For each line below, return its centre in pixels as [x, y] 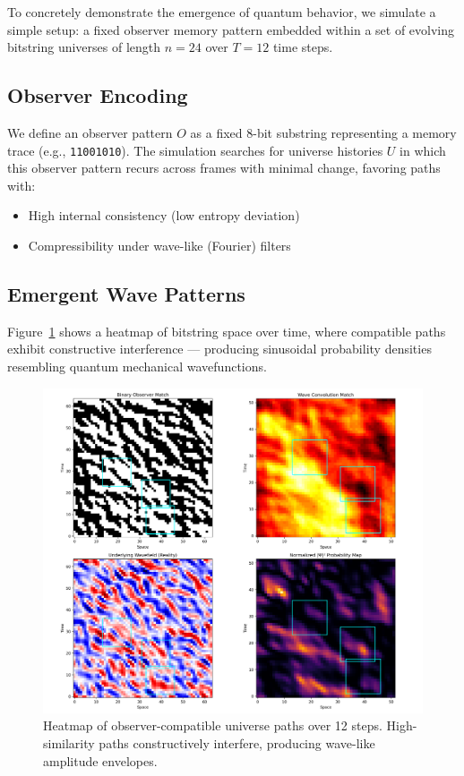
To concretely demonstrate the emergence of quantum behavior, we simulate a [222, 12]
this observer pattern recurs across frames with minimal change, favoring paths [224, 168]
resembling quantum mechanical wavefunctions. [137, 366]
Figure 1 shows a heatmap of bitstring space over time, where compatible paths [227, 331]
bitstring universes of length [84, 47]
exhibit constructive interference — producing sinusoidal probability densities [219, 349]
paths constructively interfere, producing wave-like [237, 742]
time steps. [303, 47]
